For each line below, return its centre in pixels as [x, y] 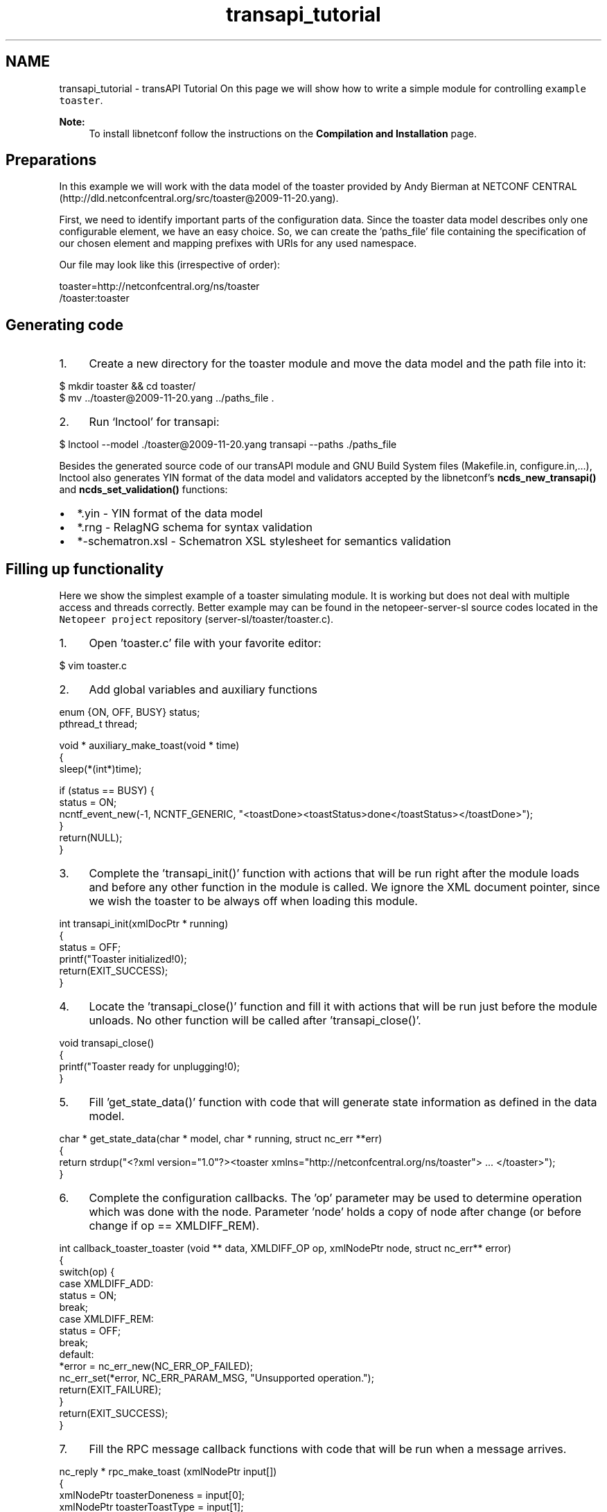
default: [77, 1355]
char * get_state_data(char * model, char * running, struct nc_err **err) [221, 1139]
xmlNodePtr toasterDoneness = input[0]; [152, 1495]
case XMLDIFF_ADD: [106, 1284]
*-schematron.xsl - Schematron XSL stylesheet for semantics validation [264, 541]
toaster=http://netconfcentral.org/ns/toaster [159, 286]
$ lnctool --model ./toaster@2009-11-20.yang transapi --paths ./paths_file [228, 445]
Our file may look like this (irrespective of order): [170, 265]
